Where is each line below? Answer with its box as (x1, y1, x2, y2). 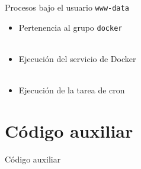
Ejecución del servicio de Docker (18, 52, 136, 64)
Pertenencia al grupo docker (18, 21, 123, 33)
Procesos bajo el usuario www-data (5, 1, 129, 13)
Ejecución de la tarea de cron (18, 84, 125, 96)
